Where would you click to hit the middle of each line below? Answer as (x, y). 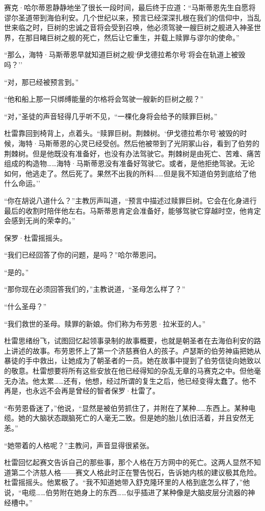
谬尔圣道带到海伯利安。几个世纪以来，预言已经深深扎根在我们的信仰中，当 (129, 17)
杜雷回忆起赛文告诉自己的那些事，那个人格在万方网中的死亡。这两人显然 (125, 462)
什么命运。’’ (22, 183)
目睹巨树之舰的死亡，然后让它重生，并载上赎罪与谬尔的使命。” (136, 37)
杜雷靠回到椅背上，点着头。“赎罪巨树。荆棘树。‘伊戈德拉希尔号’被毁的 (122, 133)
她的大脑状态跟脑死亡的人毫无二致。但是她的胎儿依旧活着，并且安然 (132, 418)
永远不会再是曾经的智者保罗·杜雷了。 (96, 391)
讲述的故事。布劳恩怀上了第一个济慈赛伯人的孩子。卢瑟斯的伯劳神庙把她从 (136, 350)
